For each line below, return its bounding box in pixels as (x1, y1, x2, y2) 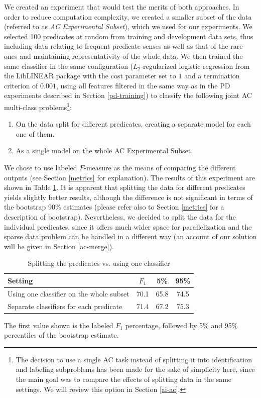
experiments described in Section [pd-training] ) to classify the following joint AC (4, 90, 252, 101)
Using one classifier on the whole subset (8, 288, 129, 298)
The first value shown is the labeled (4, 320, 113, 330)
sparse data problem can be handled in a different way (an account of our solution (4, 231, 257, 242)
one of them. (16, 128, 55, 139)
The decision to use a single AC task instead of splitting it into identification (16, 354, 252, 364)
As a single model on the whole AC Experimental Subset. (16, 145, 193, 156)
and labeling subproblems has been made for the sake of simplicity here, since (16, 364, 255, 374)
